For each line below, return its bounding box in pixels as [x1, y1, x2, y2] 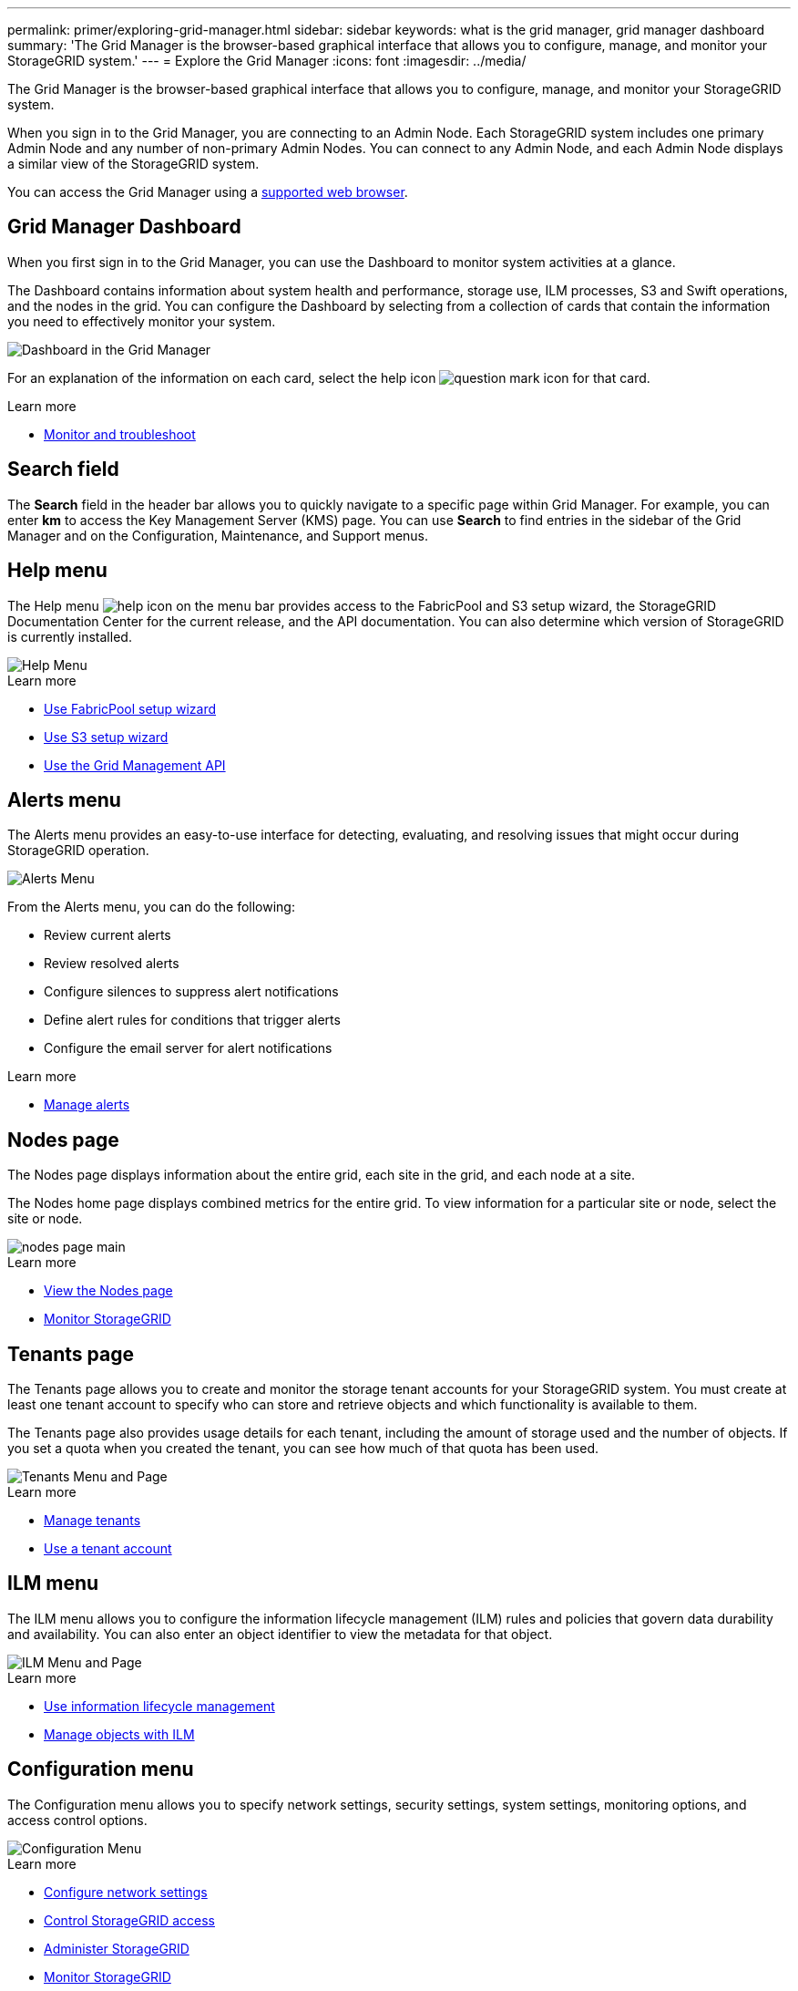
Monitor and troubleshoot [44, 426, 196, 442]
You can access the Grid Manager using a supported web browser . [7, 184, 408, 200]
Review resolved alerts [44, 955, 179, 972]
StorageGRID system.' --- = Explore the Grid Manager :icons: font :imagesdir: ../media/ [7, 53, 527, 68]
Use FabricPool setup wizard [44, 700, 217, 717]
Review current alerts [44, 927, 171, 944]
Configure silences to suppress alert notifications [44, 984, 339, 1000]
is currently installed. [7, 628, 132, 645]
